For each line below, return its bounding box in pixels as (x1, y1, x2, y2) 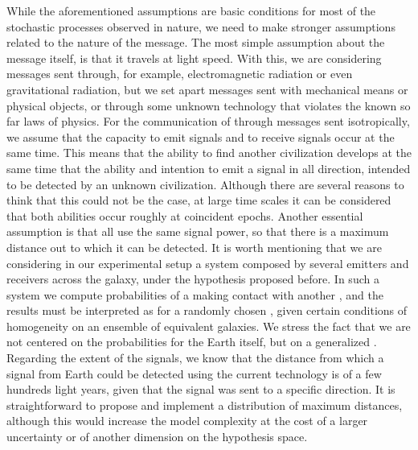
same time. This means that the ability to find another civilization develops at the (6, 144, 412, 161)
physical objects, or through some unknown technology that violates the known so (6, 97, 411, 114)
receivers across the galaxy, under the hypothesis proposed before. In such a (6, 270, 379, 287)
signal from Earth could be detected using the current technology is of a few (6, 365, 382, 382)
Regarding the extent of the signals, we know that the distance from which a (6, 349, 384, 366)
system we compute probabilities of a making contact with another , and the (6, 286, 383, 303)
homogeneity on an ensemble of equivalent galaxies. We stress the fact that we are (6, 317, 411, 334)
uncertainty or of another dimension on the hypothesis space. (6, 428, 308, 445)
